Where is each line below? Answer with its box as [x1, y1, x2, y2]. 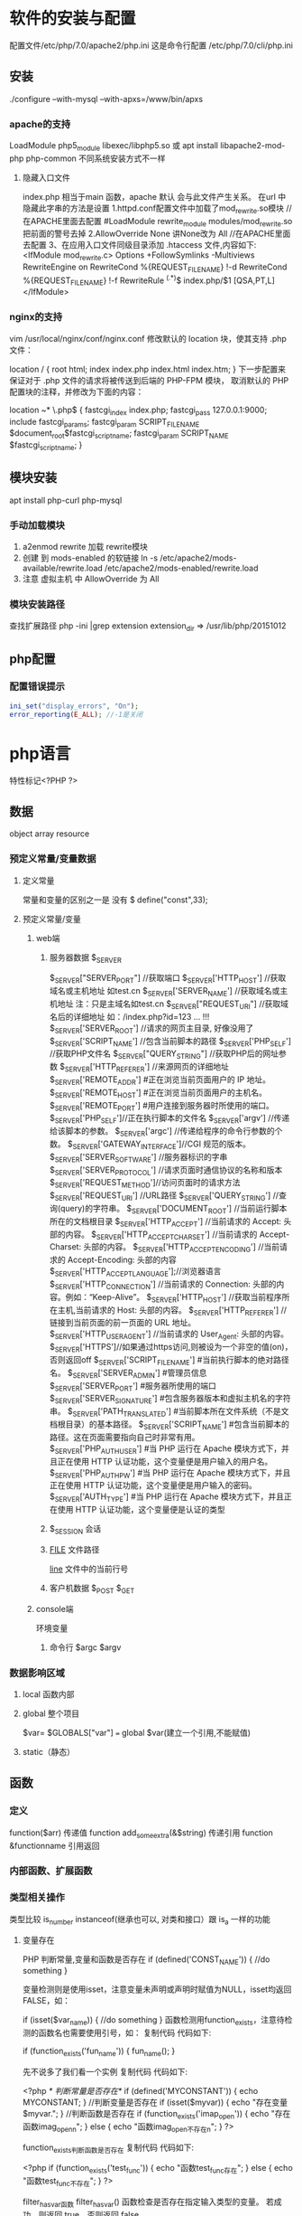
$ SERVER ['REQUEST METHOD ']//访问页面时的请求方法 [49, 1177, 241, 1190]
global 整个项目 [22, 1708, 80, 1719]
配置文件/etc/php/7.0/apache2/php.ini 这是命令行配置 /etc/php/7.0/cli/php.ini [9, 40, 293, 51]
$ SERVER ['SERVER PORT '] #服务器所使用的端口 [49, 1380, 216, 1393]
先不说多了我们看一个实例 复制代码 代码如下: [22, 2066, 188, 2077]
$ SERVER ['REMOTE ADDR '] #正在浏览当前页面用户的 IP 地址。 [49, 1074, 270, 1087]
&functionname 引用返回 [9, 1840, 100, 1851]
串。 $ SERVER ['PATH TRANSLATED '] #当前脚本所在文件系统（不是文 [49, 1406, 289, 1419]
